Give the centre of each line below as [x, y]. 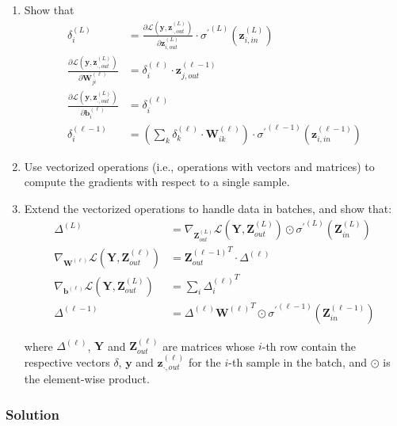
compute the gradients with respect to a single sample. [157, 182]
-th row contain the [309, 346]
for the [204, 361]
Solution [32, 414]
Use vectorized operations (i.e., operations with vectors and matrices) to [199, 166]
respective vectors [67, 361]
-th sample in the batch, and [298, 361]
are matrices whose [209, 346]
